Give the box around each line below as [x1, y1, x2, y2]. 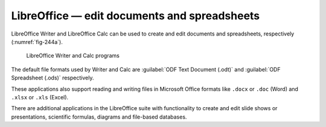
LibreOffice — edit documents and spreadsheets [11, 9, 260, 22]
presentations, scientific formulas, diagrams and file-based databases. [11, 113, 187, 120]
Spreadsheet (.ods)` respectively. [11, 74, 94, 81]
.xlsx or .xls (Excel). [11, 93, 69, 101]
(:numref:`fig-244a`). [11, 38, 63, 45]
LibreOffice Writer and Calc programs [26, 52, 120, 60]
